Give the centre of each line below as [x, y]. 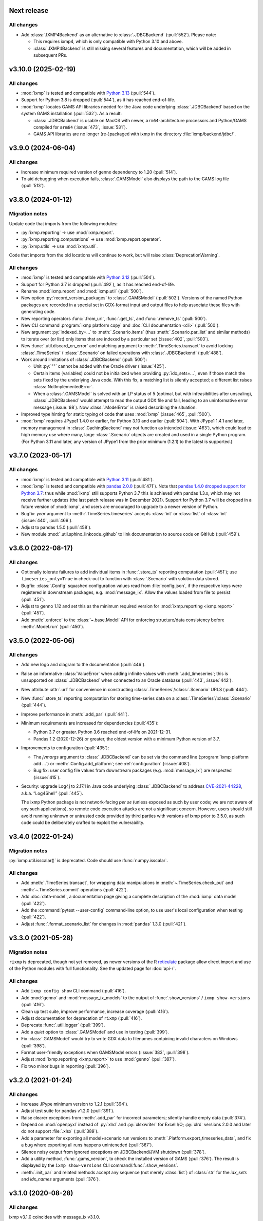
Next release [29, 11]
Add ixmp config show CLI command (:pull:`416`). [74, 991]
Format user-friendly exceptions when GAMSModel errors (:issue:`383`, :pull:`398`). [105, 1052]
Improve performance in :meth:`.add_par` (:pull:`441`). [75, 714]
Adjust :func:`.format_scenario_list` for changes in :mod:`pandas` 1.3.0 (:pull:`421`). [104, 924]
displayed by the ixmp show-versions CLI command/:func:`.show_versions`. [100, 1165]
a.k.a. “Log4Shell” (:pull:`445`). [52, 793]
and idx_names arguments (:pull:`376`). [60, 1179]
